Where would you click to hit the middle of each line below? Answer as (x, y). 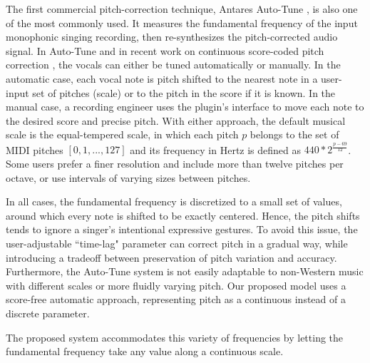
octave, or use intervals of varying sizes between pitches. (128, 177)
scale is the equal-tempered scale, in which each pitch (122, 134)
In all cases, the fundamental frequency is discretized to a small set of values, (174, 201)
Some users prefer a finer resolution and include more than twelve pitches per (175, 164)
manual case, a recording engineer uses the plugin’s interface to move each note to (185, 107)
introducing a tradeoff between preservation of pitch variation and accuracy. (171, 257)
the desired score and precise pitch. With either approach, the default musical (176, 120)
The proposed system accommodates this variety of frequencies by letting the (175, 337)
